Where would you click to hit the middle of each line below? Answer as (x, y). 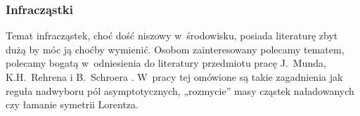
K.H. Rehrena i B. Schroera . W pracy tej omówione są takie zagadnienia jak (174, 77)
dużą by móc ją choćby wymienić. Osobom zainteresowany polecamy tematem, (175, 49)
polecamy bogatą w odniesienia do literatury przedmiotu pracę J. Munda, (166, 63)
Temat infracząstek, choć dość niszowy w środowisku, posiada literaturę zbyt (172, 36)
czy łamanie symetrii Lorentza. (72, 104)
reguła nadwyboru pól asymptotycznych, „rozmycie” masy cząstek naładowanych (180, 90)
